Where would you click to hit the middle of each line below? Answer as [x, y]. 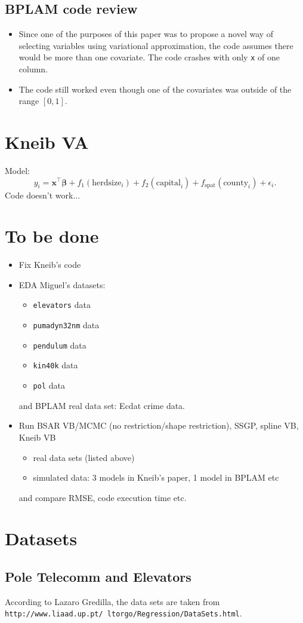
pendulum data [60, 345]
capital [168, 183]
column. [33, 69]
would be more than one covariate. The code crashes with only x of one [149, 57]
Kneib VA [47, 142]
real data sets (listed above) [84, 457]
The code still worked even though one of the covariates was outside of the [155, 89]
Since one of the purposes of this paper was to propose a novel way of [146, 34]
